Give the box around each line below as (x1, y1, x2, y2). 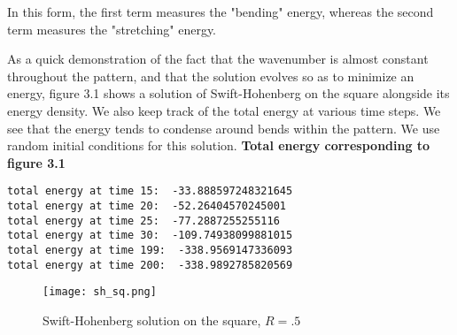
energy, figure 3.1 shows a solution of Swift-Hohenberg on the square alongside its (7, 84, 450, 103)
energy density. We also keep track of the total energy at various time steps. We (7, 101, 441, 119)
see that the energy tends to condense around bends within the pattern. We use (7, 118, 440, 137)
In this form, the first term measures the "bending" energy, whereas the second (7, 3, 434, 20)
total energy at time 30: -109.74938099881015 (7, 229, 293, 242)
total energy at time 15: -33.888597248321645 (7, 185, 293, 198)
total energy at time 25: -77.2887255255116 (7, 214, 280, 227)
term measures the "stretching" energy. (7, 19, 216, 38)
